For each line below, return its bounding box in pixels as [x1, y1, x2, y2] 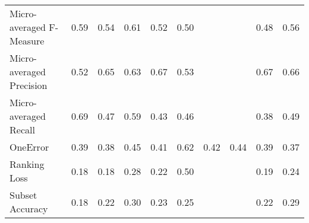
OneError [10, 140, 49, 154]
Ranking [10, 157, 45, 171]
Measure [10, 34, 45, 47]
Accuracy [10, 202, 48, 215]
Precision [10, 78, 48, 92]
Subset [10, 188, 37, 202]
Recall [10, 123, 35, 136]
